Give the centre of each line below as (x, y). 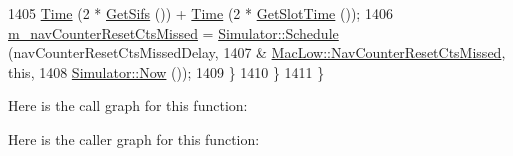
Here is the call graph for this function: (128, 105)
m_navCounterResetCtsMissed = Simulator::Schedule (173, 32)
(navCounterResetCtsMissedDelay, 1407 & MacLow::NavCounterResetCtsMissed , (257, 52)
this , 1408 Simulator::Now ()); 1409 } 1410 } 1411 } (166, 71)
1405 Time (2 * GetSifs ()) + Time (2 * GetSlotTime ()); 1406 (200, 13)
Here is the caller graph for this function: (134, 138)
